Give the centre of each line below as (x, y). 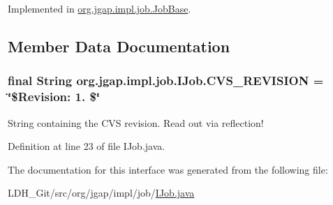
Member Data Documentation (119, 46)
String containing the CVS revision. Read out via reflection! (136, 122)
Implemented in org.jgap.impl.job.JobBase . (99, 8)
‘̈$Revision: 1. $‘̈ (54, 97)
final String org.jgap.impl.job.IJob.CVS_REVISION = (166, 81)
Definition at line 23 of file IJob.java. (87, 146)
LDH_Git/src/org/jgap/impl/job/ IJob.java (101, 193)
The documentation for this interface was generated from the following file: (168, 169)
